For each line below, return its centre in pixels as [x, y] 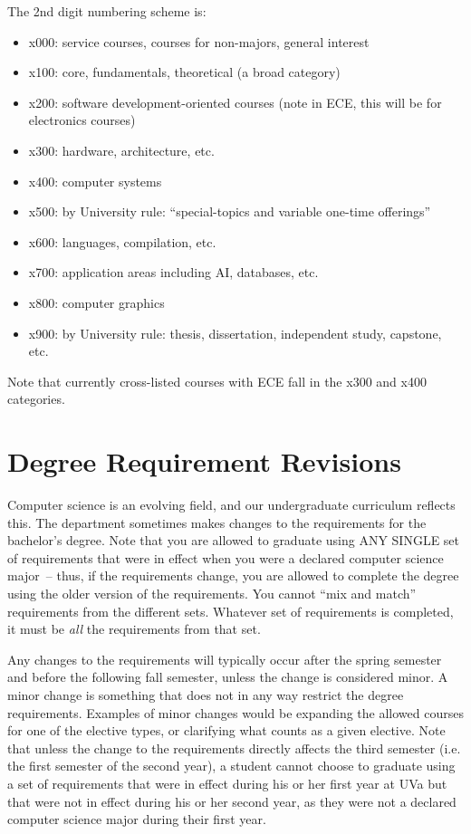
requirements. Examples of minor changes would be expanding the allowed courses [235, 712]
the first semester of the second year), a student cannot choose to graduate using [231, 766]
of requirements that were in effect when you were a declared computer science [226, 557]
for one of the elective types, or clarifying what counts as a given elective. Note [226, 730]
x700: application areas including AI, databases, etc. [173, 272]
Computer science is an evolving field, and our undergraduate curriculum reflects [231, 505]
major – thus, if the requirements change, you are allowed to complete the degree [233, 575]
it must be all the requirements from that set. [134, 629]
